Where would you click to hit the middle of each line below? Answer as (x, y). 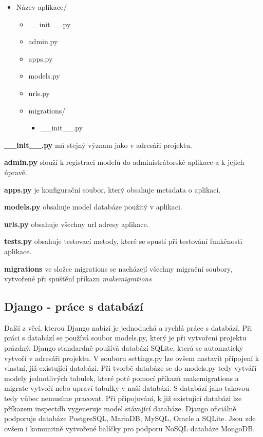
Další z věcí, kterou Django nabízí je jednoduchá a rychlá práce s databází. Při (128, 327)
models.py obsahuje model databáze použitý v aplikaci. (93, 207)
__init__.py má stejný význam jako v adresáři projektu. (98, 145)
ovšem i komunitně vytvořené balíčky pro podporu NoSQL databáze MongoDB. (130, 428)
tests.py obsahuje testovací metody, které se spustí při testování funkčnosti (123, 241)
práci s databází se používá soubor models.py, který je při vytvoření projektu (125, 338)
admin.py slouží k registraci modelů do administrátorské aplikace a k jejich (124, 162)
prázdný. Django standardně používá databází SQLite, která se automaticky (124, 348)
